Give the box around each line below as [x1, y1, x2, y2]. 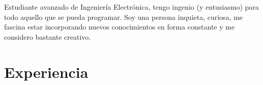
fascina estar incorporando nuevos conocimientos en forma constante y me [4, 21, 235, 32]
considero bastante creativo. [4, 31, 91, 42]
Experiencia [4, 61, 89, 82]
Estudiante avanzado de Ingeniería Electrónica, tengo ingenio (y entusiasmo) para [4, 2, 259, 12]
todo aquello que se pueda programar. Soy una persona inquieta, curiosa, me [4, 11, 243, 22]
